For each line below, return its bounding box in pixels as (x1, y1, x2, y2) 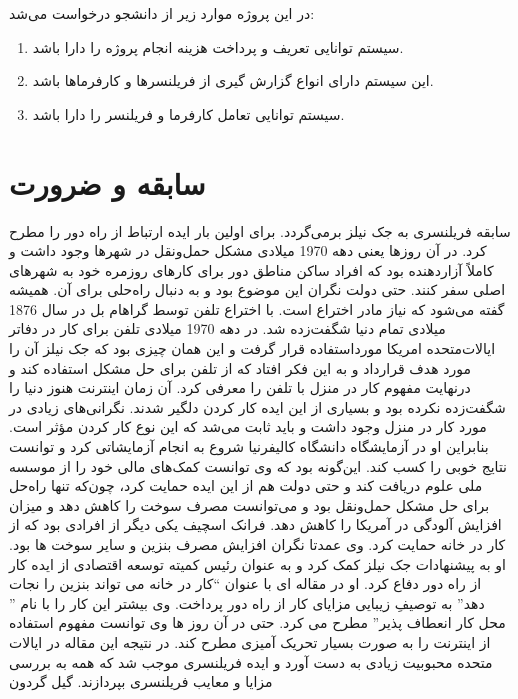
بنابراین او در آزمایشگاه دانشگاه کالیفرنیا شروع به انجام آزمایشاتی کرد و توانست (9, 436, 489, 457)
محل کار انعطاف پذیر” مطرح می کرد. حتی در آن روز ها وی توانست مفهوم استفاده (9, 612, 506, 633)
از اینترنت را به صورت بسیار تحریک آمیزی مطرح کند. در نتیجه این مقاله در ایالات (9, 631, 491, 652)
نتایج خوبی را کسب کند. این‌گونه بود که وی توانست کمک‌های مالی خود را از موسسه (9, 455, 508, 476)
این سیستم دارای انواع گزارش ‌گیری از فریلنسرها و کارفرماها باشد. (32, 70, 434, 91)
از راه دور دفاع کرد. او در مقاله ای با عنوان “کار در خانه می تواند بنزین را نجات (9, 573, 482, 594)
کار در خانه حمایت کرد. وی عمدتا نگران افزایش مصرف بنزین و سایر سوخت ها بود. (9, 534, 506, 554)
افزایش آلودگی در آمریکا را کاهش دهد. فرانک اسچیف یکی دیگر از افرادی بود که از (9, 514, 502, 535)
